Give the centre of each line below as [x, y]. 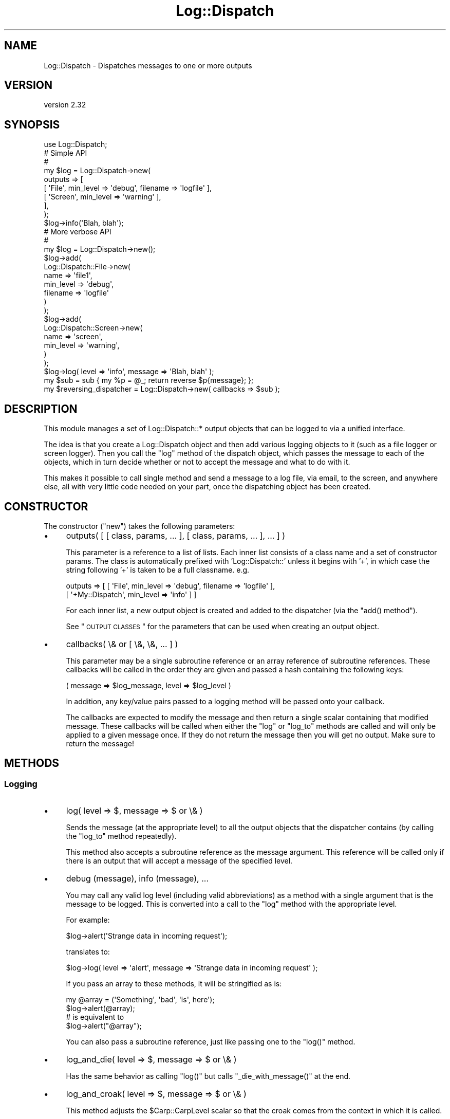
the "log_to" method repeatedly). [121, 836]
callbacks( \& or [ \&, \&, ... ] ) [122, 644]
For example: [88, 920]
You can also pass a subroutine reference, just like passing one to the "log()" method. [211, 1042]
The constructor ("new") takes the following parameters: [139, 526]
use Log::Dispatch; [76, 144]
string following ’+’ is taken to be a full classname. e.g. [158, 570]
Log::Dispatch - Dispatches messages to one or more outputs [148, 65]
